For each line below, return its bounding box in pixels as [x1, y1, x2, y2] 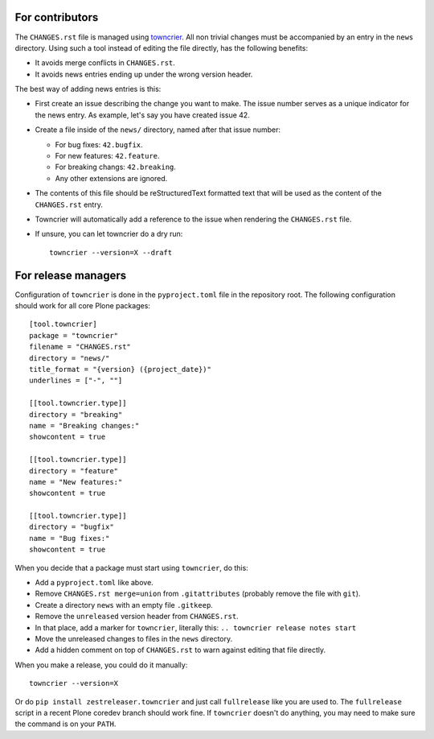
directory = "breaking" [29, 410, 123, 419]
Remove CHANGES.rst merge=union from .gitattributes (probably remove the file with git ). [35, 588, 361, 599]
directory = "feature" [29, 466, 119, 475]
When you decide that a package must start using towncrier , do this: [14, 563, 248, 572]
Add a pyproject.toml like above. [35, 578, 154, 588]
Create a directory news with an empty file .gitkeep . [35, 600, 213, 609]
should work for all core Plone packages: [14, 301, 150, 311]
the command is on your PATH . [14, 719, 117, 729]
